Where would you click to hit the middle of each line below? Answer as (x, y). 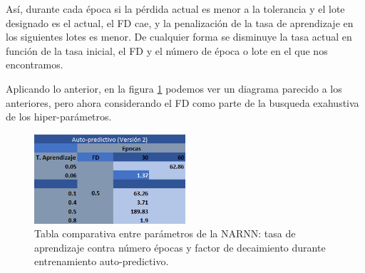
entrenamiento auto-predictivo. (102, 261)
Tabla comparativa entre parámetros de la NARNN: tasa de (165, 233)
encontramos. (35, 65)
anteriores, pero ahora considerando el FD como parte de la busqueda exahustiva (182, 102)
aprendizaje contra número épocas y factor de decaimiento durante (180, 247)
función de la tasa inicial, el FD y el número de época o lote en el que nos (167, 50)
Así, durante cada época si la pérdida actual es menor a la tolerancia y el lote (175, 9)
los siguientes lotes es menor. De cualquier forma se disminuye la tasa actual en (179, 37)
